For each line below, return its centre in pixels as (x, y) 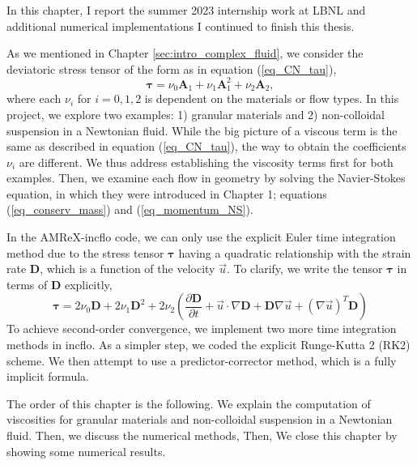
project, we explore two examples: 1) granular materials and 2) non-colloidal (196, 114)
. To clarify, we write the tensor (304, 269)
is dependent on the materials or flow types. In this (272, 98)
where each (34, 98)
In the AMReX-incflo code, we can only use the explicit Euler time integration (201, 237)
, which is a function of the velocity (128, 269)
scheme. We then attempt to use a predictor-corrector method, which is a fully (202, 360)
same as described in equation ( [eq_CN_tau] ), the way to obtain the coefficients (206, 146)
